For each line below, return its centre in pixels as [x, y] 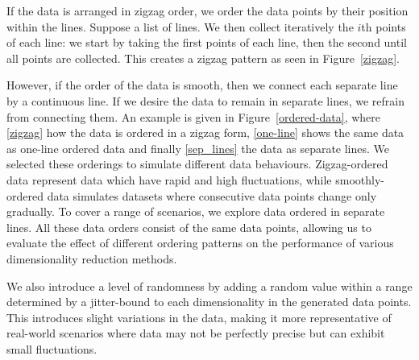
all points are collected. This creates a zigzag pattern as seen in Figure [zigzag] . [203, 58]
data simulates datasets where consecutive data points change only [212, 195]
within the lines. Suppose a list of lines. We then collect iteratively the [180, 26]
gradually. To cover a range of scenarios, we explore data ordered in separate [196, 211]
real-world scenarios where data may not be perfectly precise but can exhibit [196, 333]
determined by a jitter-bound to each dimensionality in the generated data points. [209, 302]
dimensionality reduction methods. [92, 258]
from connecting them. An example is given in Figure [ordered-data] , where [194, 116]
